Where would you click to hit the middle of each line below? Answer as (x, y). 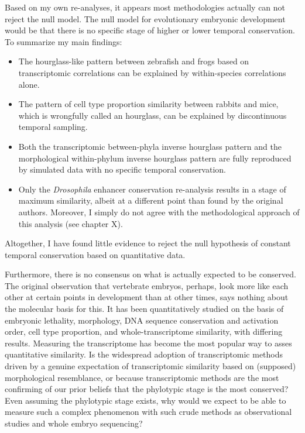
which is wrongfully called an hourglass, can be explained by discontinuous (152, 115)
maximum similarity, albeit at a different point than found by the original (151, 200)
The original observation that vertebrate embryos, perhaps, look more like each (147, 285)
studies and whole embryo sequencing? (74, 423)
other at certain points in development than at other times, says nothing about (147, 297)
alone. (29, 84)
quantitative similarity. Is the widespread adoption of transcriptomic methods (144, 354)
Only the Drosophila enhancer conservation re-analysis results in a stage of (152, 189)
